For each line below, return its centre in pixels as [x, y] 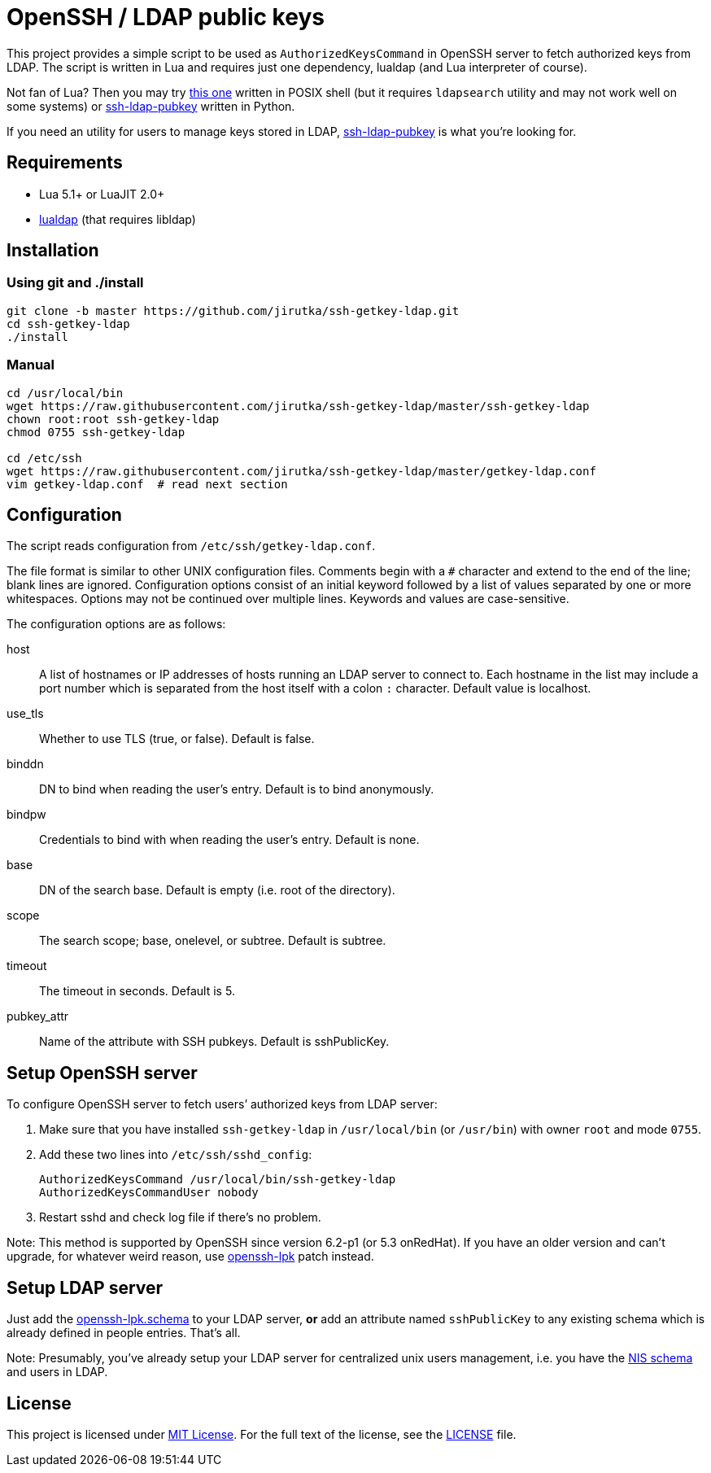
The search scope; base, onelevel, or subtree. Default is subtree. [213, 941]
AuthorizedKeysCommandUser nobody [149, 1193]
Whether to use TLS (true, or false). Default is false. [177, 739]
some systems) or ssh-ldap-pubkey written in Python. [151, 106]
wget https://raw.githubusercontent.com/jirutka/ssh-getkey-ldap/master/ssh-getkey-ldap [298, 406]
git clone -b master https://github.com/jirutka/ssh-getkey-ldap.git [233, 310]
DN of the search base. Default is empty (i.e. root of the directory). [217, 890]
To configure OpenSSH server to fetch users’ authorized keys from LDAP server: [222, 1104]
